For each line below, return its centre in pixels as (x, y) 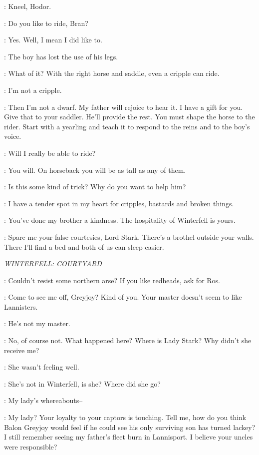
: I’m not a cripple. (33, 90)
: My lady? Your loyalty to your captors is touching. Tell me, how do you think (125, 417)
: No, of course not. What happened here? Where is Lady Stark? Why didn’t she (128, 340)
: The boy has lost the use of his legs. (61, 56)
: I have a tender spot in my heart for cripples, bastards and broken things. (119, 203)
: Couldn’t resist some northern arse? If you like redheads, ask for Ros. (112, 280)
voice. (13, 136)
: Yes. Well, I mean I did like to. (53, 40)
